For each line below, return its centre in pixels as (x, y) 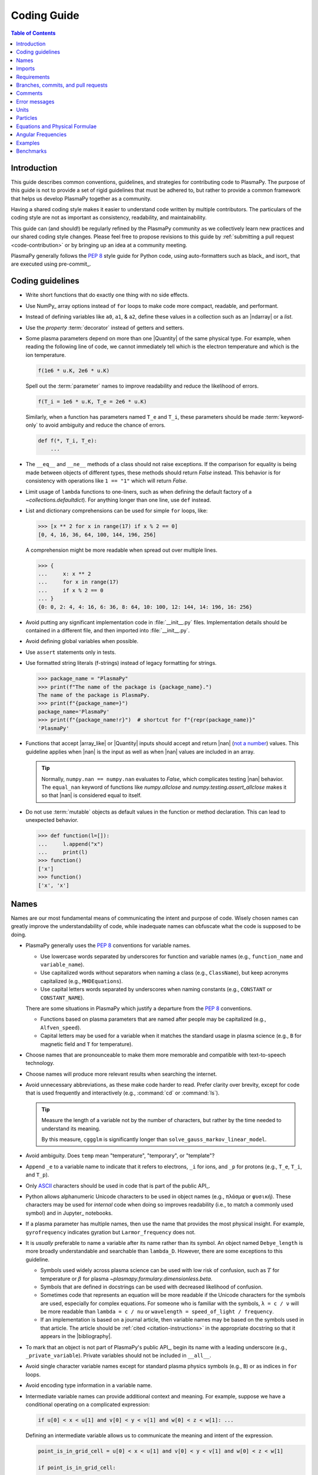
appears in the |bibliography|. (76, 1336)
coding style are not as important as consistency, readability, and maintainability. (109, 218)
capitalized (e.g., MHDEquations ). (82, 981)
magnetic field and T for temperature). (87, 1044)
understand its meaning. (71, 1128)
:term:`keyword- (285, 417)
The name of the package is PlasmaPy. (94, 695)
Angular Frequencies (42, 135)
